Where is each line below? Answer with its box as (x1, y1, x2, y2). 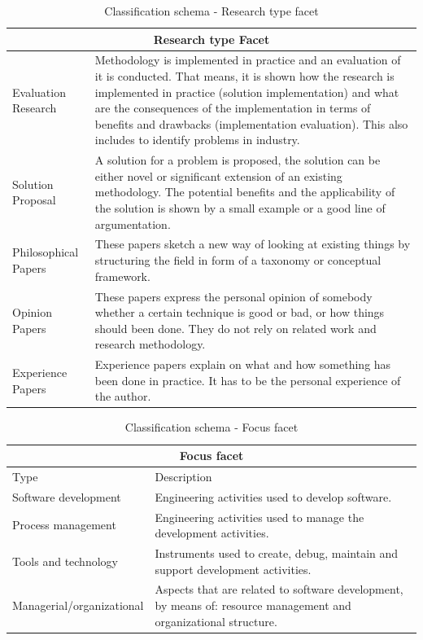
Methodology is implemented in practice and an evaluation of (94, 51, 401, 68)
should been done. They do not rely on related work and (94, 319, 377, 336)
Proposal (12, 191, 56, 208)
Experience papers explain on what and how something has (94, 356, 391, 373)
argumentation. (94, 215, 171, 232)
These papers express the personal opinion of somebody (94, 287, 373, 305)
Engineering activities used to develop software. (155, 488, 392, 505)
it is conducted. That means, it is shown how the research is (94, 68, 395, 85)
